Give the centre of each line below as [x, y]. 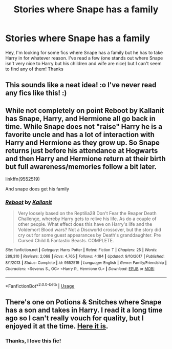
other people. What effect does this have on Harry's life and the [85, 224]
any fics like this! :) [36, 93]
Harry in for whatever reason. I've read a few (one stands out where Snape [84, 58]
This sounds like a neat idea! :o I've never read [81, 85]
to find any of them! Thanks [35, 69]
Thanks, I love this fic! [33, 341]
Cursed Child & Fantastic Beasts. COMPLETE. [66, 241]
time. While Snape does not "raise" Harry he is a [84, 127]
